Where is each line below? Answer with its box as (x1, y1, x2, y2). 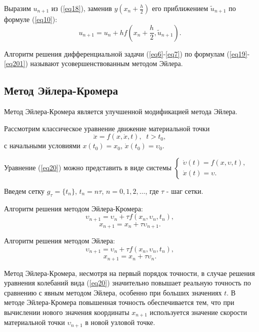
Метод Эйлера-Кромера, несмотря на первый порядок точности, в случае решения (4, 267, 255, 278)
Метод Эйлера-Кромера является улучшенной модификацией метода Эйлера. (4, 106, 237, 116)
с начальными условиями (4, 140, 80, 151)
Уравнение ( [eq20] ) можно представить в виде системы (4, 162, 171, 172)
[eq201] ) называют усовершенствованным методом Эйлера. (4, 58, 183, 69)
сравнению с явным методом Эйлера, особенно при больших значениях (4, 287, 222, 297)
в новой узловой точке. (85, 317, 155, 327)
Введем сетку (4, 185, 45, 196)
